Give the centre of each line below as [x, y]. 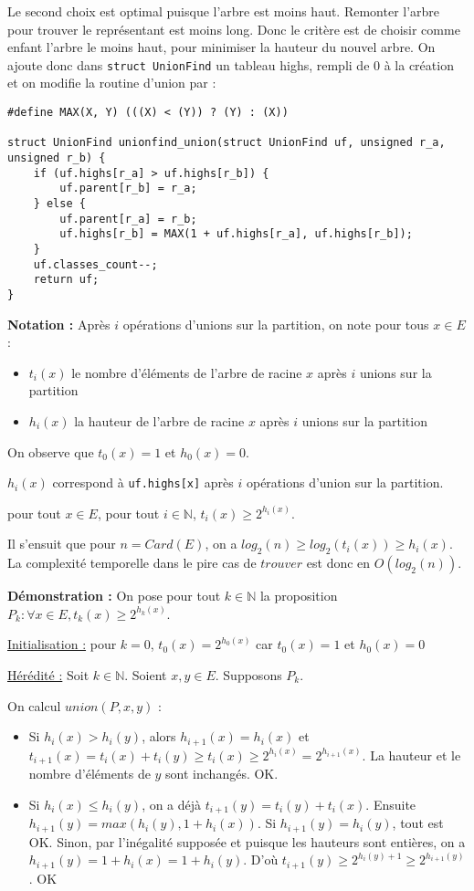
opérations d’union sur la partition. [345, 482]
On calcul [34, 705]
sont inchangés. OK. [222, 774]
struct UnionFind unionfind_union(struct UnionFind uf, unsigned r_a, [226, 143]
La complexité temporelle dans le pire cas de [132, 563]
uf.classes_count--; [95, 264]
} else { [59, 203]
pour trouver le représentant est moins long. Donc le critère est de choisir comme [234, 29]
